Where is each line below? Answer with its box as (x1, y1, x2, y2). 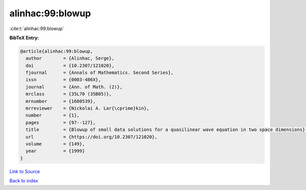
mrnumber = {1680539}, (25, 98, 96, 104)
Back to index (9, 178, 38, 184)
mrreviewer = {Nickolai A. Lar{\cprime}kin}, (25, 105, 150, 112)
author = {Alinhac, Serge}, (25, 56, 115, 61)
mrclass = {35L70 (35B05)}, (25, 91, 112, 97)
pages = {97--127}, (25, 120, 96, 125)
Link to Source (9, 168, 40, 174)
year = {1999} (25, 148, 85, 154)
